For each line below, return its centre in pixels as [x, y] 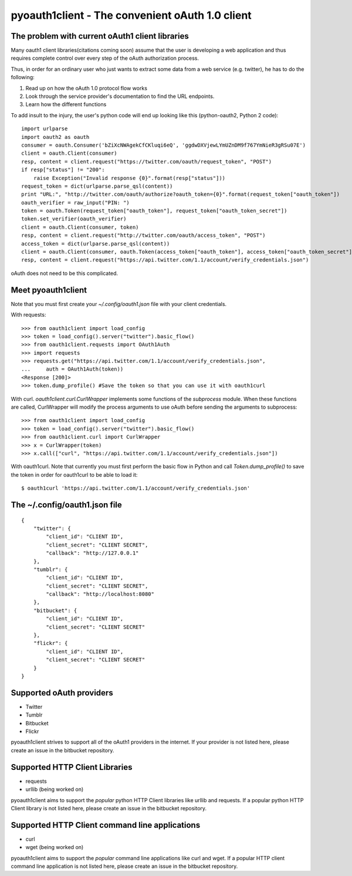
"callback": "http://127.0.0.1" [92, 553]
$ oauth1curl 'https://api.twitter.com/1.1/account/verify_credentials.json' [136, 488]
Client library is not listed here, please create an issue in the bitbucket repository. [109, 808]
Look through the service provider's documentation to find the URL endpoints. [120, 96]
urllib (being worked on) [55, 789]
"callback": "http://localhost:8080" [100, 594]
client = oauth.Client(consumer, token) [80, 227]
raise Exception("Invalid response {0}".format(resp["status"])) [129, 178]
